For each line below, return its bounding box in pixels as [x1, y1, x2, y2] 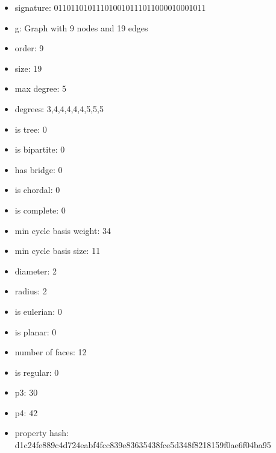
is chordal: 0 [14, 183, 60, 196]
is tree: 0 [14, 122, 47, 135]
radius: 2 [14, 285, 47, 297]
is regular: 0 [14, 366, 59, 378]
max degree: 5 [14, 82, 66, 95]
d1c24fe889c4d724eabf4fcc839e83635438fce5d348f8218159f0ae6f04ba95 [14, 439, 271, 451]
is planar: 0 [14, 325, 57, 338]
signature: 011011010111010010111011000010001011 [14, 1, 206, 13]
